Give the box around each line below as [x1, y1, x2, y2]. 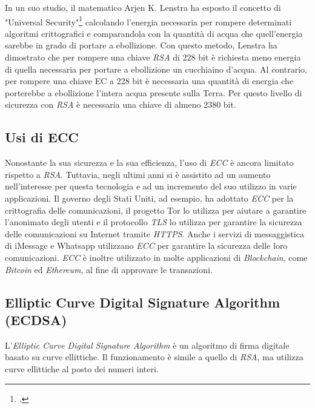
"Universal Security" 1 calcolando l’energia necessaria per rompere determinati [5, 13, 292, 28]
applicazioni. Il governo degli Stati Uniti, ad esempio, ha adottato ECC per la [5, 191, 294, 204]
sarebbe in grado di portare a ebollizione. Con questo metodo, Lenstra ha [5, 39, 277, 51]
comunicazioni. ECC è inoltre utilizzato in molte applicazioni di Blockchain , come [5, 251, 308, 263]
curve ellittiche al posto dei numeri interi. [5, 362, 159, 375]
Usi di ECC [5, 128, 79, 146]
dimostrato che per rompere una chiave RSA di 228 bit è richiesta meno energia [5, 51, 301, 64]
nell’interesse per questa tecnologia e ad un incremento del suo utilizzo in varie [5, 180, 297, 192]
